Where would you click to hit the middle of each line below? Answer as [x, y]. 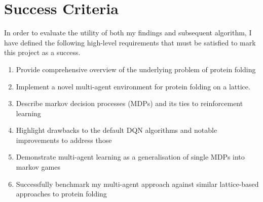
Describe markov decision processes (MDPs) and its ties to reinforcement [129, 103]
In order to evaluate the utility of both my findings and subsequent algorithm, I [128, 33]
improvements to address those [64, 140]
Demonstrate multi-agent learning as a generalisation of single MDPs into [130, 157]
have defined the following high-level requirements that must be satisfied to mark [130, 42]
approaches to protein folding [61, 194]
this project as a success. [42, 52]
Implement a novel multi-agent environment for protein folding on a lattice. [133, 86]
